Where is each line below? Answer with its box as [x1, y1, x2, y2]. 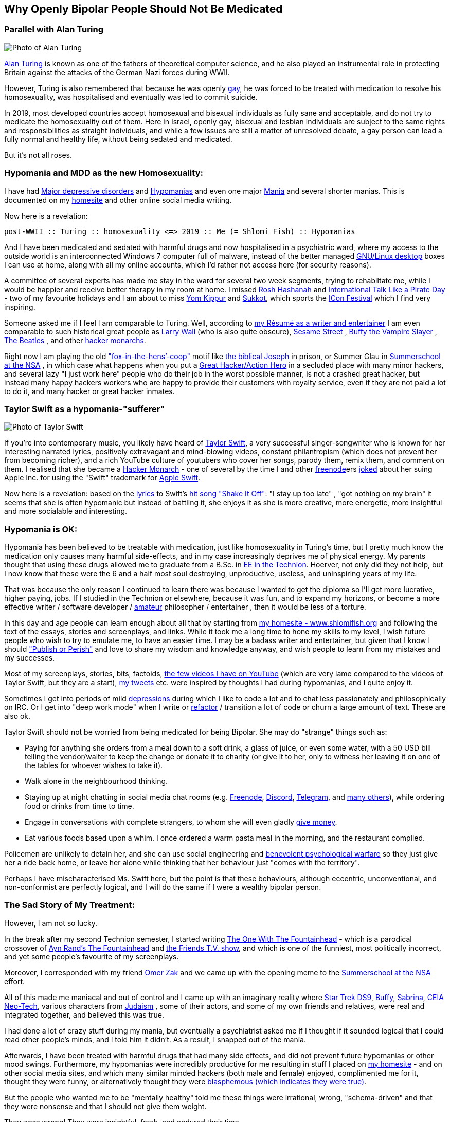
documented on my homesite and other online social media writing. [4, 195, 232, 204]
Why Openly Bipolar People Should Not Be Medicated [4, 3, 283, 15]
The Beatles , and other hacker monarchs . [4, 335, 146, 345]
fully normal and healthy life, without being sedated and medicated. [4, 134, 232, 144]
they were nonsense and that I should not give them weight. [4, 1101, 207, 1111]
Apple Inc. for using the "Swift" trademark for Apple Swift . [4, 473, 201, 483]
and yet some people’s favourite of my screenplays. [4, 952, 179, 961]
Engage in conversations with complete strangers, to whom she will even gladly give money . [25, 817, 337, 827]
